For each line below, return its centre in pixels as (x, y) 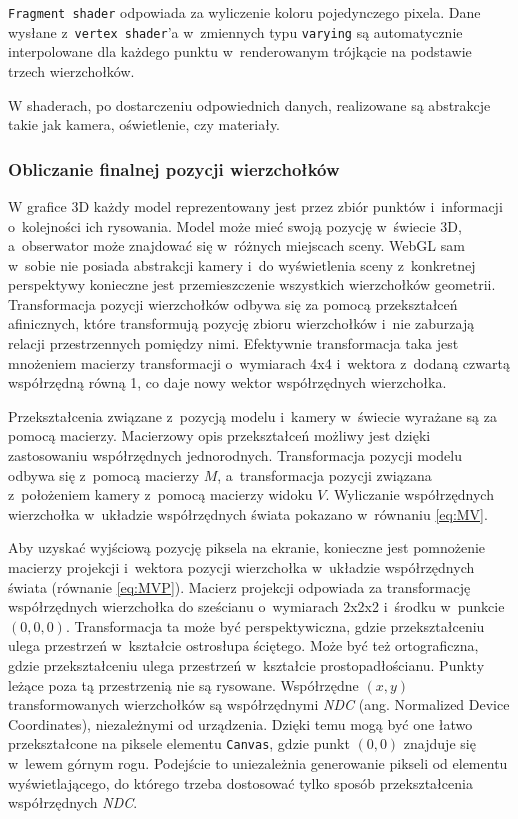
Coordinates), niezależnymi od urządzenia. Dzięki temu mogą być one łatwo (240, 723)
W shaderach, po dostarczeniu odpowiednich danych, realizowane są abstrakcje (249, 104)
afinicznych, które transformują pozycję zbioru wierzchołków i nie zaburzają (241, 323)
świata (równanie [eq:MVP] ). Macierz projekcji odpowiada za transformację (239, 586)
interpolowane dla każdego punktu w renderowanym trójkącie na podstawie (240, 51)
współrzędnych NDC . (73, 802)
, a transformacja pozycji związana (324, 474)
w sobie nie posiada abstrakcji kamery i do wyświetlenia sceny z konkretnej (242, 264)
